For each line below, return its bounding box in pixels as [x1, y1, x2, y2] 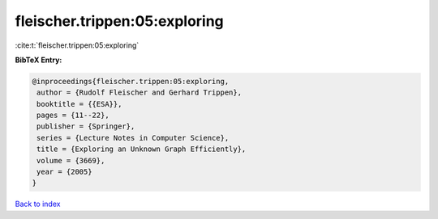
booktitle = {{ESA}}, [36, 99, 122, 108]
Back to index [15, 199, 61, 209]
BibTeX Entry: [15, 55, 62, 65]
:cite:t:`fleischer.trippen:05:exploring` [15, 40, 140, 50]
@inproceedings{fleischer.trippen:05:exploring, [32, 77, 230, 86]
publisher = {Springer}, [36, 122, 135, 131]
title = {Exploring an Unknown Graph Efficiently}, [36, 145, 247, 154]
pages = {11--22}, [36, 111, 109, 120]
